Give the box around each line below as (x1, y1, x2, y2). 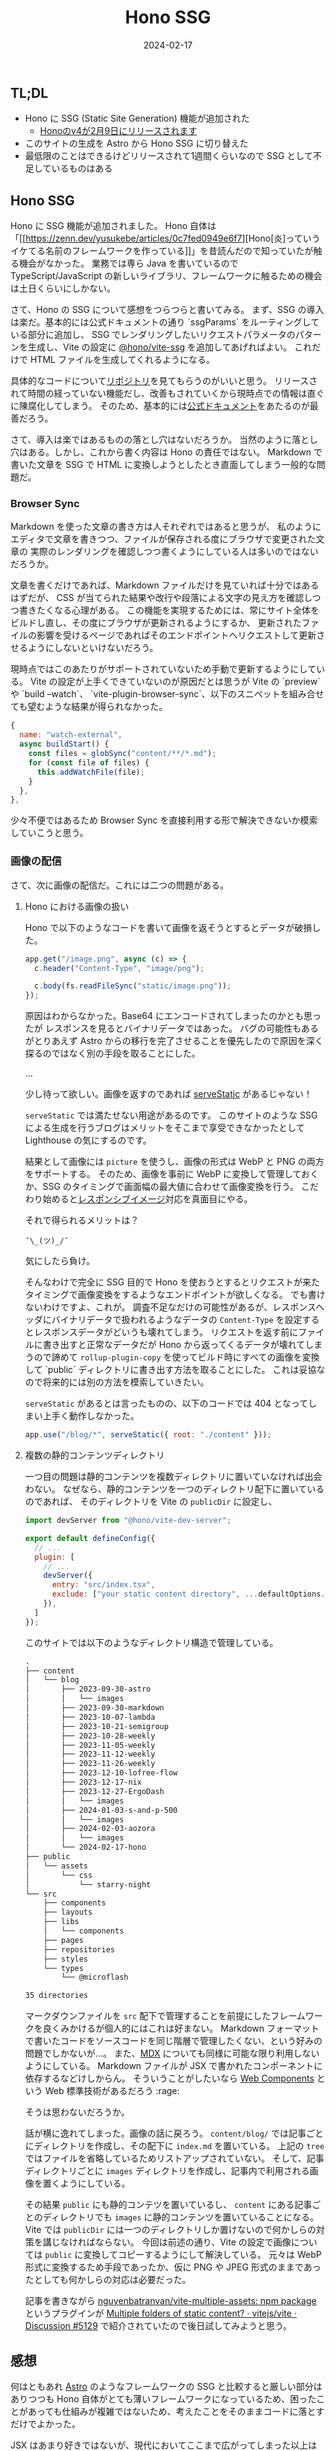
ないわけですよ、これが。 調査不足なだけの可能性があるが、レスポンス (24, 1301, 316, 1313)
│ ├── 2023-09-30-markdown (24, 1703, 165, 1713)
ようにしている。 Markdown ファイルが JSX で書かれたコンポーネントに (24, 2060, 323, 2072)
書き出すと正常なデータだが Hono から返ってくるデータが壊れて (42, 1339, 306, 1351)
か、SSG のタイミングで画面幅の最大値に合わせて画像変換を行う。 (24, 1181, 300, 1193)
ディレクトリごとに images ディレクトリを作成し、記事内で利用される (24, 2165, 310, 2177)
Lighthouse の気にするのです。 (24, 1134, 152, 1146)
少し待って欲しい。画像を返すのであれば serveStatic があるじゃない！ (24, 1088, 313, 1100)
